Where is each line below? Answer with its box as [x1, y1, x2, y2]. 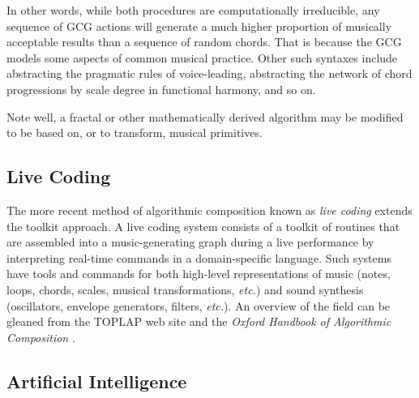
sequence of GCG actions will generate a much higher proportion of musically [6, 17, 392, 34]
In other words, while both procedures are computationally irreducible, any [6, 2, 380, 18]
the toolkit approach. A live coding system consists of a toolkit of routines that [6, 217, 400, 234]
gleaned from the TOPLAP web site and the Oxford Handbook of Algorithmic [6, 313, 391, 330]
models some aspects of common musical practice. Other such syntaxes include [6, 49, 398, 66]
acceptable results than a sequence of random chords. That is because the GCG [6, 33, 402, 50]
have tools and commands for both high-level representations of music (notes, [6, 265, 391, 282]
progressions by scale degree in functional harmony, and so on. [6, 80, 316, 97]
